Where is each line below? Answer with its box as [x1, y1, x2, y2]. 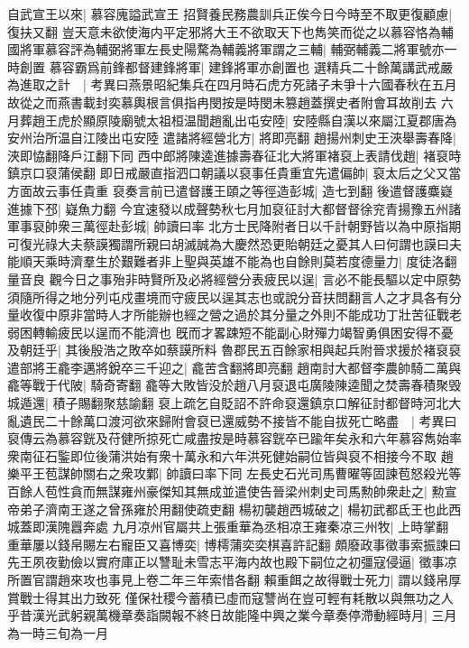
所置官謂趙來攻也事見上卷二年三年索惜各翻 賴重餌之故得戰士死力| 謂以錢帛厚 [7, 570, 462, 588]
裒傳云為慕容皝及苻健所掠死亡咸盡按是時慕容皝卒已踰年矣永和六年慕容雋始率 [7, 429, 462, 448]
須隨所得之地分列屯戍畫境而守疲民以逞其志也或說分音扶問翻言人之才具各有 [7, 287, 449, 306]
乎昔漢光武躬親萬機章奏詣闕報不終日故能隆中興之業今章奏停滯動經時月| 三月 [7, 606, 457, 625]
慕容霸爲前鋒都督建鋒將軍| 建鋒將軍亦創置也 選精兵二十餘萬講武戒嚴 [49, 57, 453, 76]
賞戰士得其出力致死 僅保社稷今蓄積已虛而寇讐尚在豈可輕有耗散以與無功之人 [7, 588, 454, 606]
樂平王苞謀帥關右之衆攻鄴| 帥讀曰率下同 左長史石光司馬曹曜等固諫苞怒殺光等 [7, 464, 462, 483]
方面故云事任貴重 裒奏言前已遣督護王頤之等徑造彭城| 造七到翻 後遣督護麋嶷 [7, 181, 453, 199]
